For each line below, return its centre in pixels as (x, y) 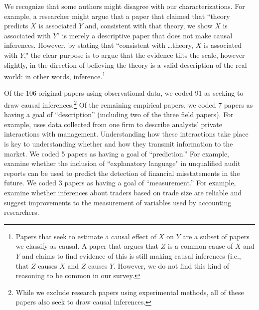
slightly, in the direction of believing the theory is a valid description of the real (126, 65)
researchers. (22, 212)
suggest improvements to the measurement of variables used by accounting (118, 202)
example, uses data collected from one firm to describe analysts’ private (113, 124)
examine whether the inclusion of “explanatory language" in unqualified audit (122, 163)
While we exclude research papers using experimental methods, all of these (130, 292)
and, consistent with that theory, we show (149, 26)
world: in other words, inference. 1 (55, 76)
